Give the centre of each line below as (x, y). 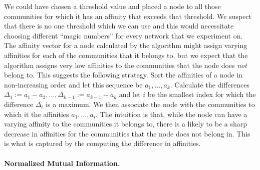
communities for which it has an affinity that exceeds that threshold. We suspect (128, 16)
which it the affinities (37, 114)
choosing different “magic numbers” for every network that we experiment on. (123, 35)
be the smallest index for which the (202, 94)
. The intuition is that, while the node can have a (172, 114)
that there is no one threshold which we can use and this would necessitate (119, 26)
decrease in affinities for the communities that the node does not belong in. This (127, 133)
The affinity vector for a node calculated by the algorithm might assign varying (126, 45)
